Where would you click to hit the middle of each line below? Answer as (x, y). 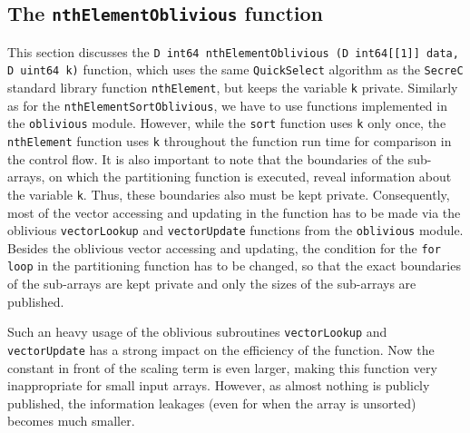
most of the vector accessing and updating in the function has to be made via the (234, 212)
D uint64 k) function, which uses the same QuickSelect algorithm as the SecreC (235, 69)
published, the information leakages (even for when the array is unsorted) (212, 403)
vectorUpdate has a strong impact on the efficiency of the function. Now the (221, 349)
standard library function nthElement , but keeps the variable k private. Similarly (233, 88)
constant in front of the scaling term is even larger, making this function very (222, 367)
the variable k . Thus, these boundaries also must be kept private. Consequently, (229, 194)
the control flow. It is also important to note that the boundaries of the (206, 158)
